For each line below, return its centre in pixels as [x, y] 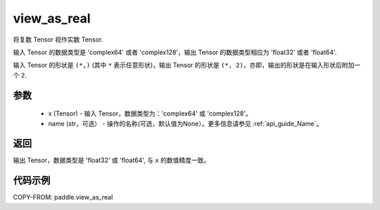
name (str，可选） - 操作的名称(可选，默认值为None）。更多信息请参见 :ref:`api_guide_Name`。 [185, 123]
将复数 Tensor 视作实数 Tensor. [58, 39]
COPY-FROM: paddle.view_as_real [63, 197]
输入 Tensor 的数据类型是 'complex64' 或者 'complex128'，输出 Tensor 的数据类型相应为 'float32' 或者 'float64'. [175, 52]
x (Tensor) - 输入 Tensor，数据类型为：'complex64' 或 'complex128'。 [150, 113]
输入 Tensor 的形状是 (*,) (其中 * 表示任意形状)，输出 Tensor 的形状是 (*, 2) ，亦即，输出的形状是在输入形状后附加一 [187, 65]
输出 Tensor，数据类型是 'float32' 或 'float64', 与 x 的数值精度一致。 [112, 160]
